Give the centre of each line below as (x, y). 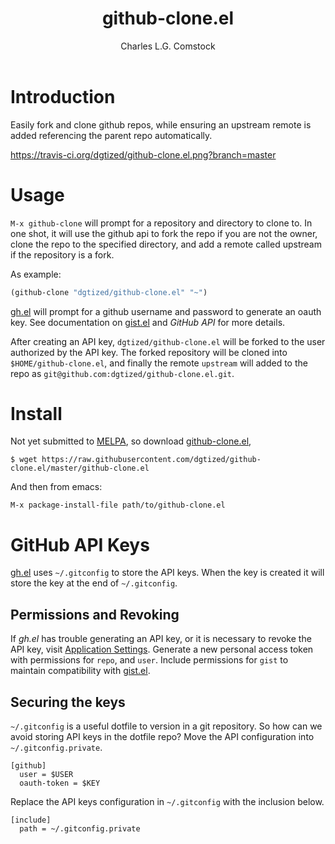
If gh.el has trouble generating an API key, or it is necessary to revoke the (161, 639)
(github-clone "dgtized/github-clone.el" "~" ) (109, 292)
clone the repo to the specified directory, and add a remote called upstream (166, 244)
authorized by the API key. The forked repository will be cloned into (149, 352)
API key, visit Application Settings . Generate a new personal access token (162, 649)
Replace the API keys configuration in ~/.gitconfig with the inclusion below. (167, 801)
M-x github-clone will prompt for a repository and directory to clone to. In (161, 223)
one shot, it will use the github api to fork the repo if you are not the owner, (164, 233)
